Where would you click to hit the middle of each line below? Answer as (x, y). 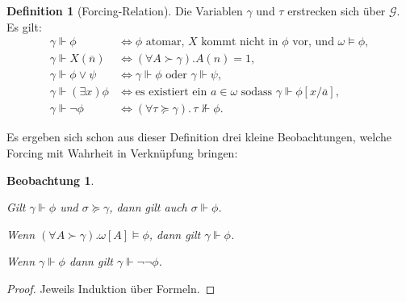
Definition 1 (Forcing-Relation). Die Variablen (125, 10)
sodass (257, 92)
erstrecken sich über (337, 10)
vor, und (313, 42)
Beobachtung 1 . (50, 180)
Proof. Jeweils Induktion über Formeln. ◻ (111, 288)
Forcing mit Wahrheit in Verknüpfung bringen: (122, 152)
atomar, (165, 42)
